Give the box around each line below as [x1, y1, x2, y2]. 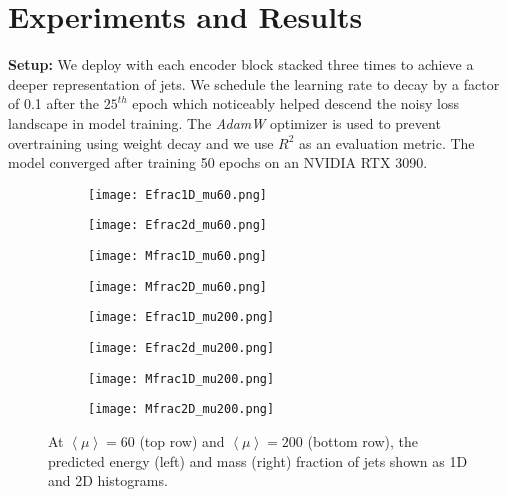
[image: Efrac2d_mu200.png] [88, 340, 275, 355]
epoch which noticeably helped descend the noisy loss [132, 93, 459, 114]
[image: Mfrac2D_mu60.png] [88, 279, 267, 294]
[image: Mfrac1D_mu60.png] [88, 249, 267, 263]
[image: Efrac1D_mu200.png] [88, 310, 275, 325]
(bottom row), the [307, 430, 418, 451]
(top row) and [139, 430, 225, 451]
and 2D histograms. [48, 470, 168, 491]
